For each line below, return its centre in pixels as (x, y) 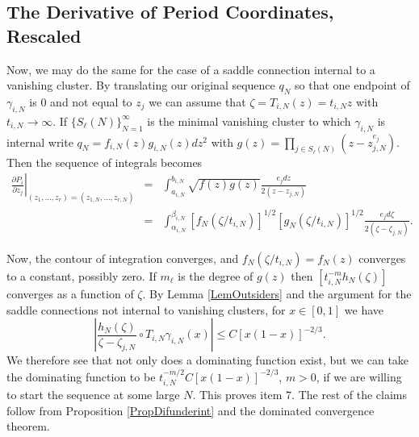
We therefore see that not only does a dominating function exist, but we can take (208, 360)
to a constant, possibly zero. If (82, 275)
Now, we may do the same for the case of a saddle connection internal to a (191, 69)
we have (364, 309)
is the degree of (216, 275)
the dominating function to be (81, 376)
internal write (40, 142)
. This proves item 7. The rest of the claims (300, 394)
